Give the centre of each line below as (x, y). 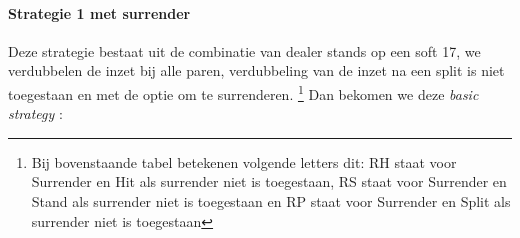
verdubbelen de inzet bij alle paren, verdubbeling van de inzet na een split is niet (256, 70)
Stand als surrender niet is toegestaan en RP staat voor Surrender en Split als (271, 201)
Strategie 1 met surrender (99, 12)
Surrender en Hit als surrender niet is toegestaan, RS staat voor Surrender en (269, 181)
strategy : (35, 113)
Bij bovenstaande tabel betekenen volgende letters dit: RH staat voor (244, 161)
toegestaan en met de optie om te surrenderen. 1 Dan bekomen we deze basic (243, 92)
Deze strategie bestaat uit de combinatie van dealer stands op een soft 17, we (244, 50)
